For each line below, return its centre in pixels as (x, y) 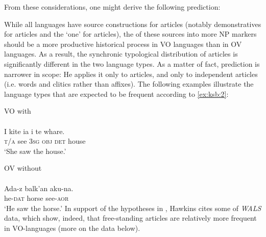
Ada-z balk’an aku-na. (39, 188)
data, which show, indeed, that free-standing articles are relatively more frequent (130, 218)
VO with (18, 111)
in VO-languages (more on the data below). (72, 228)
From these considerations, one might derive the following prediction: (112, 7)
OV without (23, 168)
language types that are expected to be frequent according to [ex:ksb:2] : (116, 94)
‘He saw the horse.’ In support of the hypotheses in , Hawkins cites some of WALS (133, 208)
